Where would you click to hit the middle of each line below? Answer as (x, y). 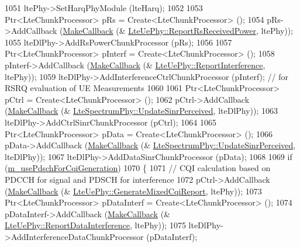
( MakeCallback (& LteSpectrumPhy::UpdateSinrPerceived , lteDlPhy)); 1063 (142, 111)
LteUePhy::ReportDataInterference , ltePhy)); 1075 (95, 225)
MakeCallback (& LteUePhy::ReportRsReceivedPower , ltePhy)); (178, 31)
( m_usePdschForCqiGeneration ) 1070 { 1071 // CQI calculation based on (138, 168)
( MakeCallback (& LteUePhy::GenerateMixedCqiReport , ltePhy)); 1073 (133, 191)
